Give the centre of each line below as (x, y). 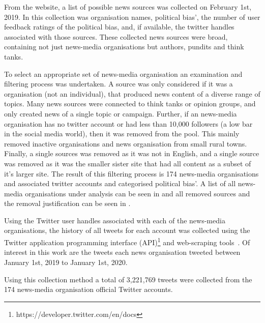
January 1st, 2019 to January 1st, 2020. (66, 262)
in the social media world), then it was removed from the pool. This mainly (122, 134)
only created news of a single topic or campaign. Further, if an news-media (121, 113)
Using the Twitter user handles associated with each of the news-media (115, 220)
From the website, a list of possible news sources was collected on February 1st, (128, 7)
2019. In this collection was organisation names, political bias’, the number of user (132, 17)
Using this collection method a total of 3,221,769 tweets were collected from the (128, 279)
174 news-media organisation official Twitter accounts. (89, 289)
